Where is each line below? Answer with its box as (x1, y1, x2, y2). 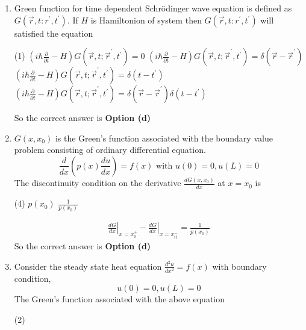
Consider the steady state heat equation (14, 260, 162, 272)
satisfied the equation (14, 26, 93, 39)
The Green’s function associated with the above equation (14, 293, 225, 305)
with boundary (212, 260, 267, 272)
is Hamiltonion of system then (90, 13, 202, 26)
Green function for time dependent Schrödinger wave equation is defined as (14, 2, 292, 14)
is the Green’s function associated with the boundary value (55, 131, 273, 144)
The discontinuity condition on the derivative (14, 176, 181, 189)
